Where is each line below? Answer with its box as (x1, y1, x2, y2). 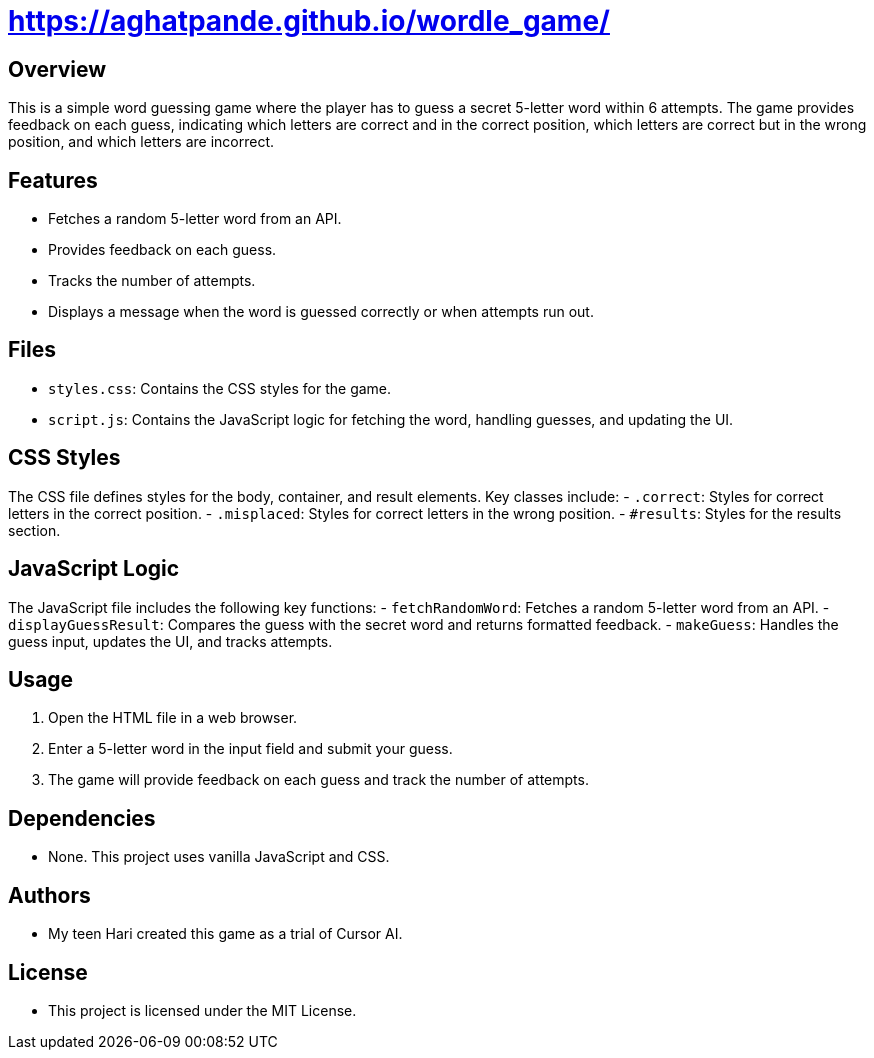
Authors (8, 882, 91, 908)
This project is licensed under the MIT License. (48, 1001, 357, 1019)
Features (8, 167, 98, 193)
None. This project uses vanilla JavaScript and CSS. (48, 848, 390, 866)
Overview (8, 56, 107, 82)
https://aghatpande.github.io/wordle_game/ (8, 4, 610, 38)
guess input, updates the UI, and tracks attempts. (8, 632, 333, 650)
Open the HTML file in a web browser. (48, 709, 298, 727)
